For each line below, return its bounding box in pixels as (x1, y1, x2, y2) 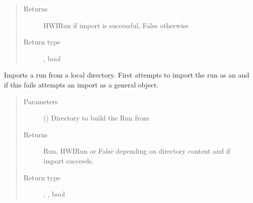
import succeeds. (43, 155, 94, 165)
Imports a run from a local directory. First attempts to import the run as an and (4, 70, 250, 80)
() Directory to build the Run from (43, 113, 149, 123)
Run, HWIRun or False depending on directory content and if (43, 146, 230, 156)
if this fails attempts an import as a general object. (4, 79, 159, 89)
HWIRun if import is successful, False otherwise (43, 20, 189, 30)
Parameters (23, 96, 58, 106)
